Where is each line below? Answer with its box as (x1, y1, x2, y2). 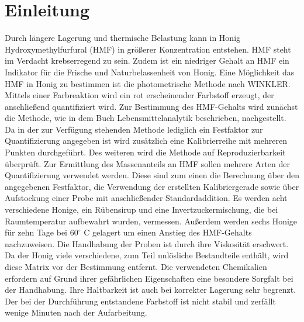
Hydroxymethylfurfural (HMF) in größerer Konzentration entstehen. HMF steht (5, 43, 291, 55)
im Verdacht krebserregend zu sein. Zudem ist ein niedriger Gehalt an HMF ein (5, 54, 289, 67)
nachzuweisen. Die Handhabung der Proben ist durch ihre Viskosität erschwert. (5, 237, 289, 250)
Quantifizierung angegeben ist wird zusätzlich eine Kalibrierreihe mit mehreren (5, 134, 288, 147)
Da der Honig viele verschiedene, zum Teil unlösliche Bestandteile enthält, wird (5, 249, 289, 261)
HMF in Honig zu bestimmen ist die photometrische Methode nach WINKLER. (5, 77, 291, 89)
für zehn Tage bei (5, 226, 67, 238)
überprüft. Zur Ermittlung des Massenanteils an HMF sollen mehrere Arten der (5, 157, 291, 169)
